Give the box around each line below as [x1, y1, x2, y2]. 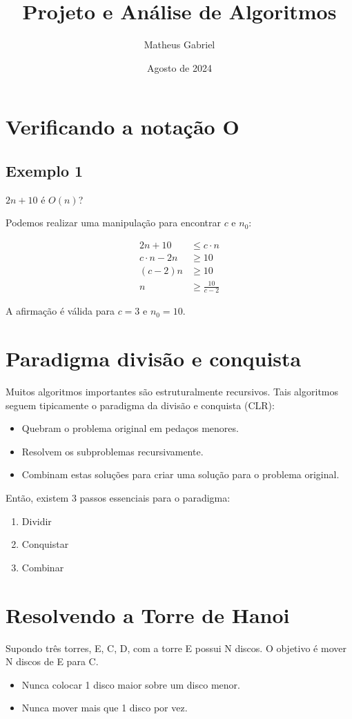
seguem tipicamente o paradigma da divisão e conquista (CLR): [6, 397, 275, 412]
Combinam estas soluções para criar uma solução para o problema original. [21, 467, 340, 482]
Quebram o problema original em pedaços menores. [21, 421, 239, 435]
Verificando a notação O [6, 112, 239, 141]
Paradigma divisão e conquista [6, 344, 302, 373]
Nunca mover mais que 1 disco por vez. [21, 700, 188, 715]
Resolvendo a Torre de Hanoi [6, 600, 290, 629]
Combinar [21, 560, 64, 574]
